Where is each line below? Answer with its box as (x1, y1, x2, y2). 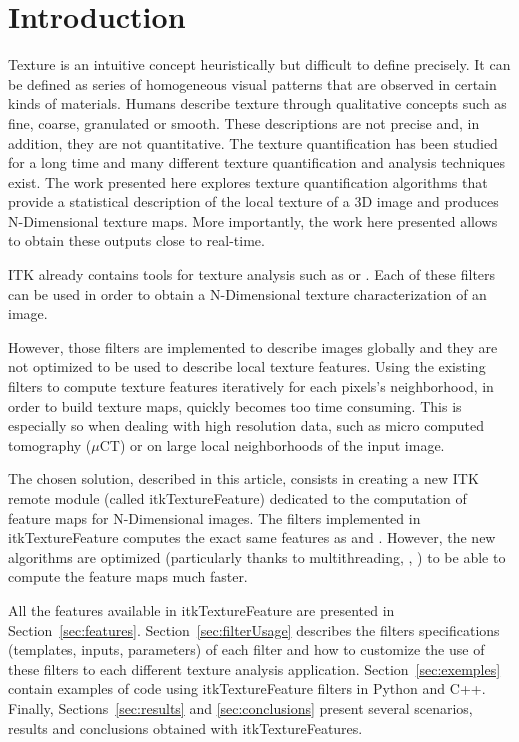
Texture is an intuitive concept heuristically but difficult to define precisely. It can (8, 54, 511, 75)
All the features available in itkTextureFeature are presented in (8, 599, 395, 620)
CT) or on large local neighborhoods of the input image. (99, 434, 445, 455)
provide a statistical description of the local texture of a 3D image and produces (8, 191, 499, 212)
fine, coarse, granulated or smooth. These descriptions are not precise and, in (8, 112, 480, 133)
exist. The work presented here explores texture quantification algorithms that (8, 171, 488, 192)
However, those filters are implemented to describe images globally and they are (8, 336, 498, 357)
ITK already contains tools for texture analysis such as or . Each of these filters (8, 264, 496, 285)
